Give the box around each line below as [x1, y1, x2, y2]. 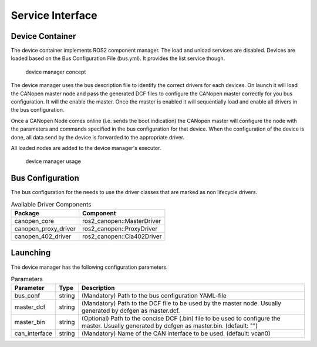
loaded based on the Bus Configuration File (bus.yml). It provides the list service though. [11, 55, 225, 62]
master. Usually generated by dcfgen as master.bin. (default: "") [81, 322, 258, 330]
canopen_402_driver [14, 232, 72, 241]
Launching [11, 248, 51, 258]
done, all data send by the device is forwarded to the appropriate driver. [11, 134, 185, 141]
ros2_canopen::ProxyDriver [82, 225, 158, 233]
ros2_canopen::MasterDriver [82, 217, 161, 225]
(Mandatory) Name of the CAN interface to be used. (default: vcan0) [81, 329, 271, 338]
